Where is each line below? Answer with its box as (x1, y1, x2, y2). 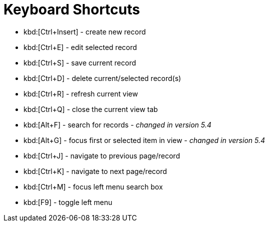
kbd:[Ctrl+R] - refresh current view (23, 89, 138, 98)
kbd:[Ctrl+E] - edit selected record (23, 42, 137, 51)
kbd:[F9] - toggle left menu (23, 197, 112, 206)
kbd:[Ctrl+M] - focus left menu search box (23, 182, 163, 191)
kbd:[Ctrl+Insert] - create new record (23, 27, 146, 36)
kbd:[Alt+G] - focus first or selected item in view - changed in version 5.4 (23, 135, 265, 144)
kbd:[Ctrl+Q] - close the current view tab (23, 104, 158, 113)
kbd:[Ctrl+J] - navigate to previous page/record (23, 151, 180, 160)
